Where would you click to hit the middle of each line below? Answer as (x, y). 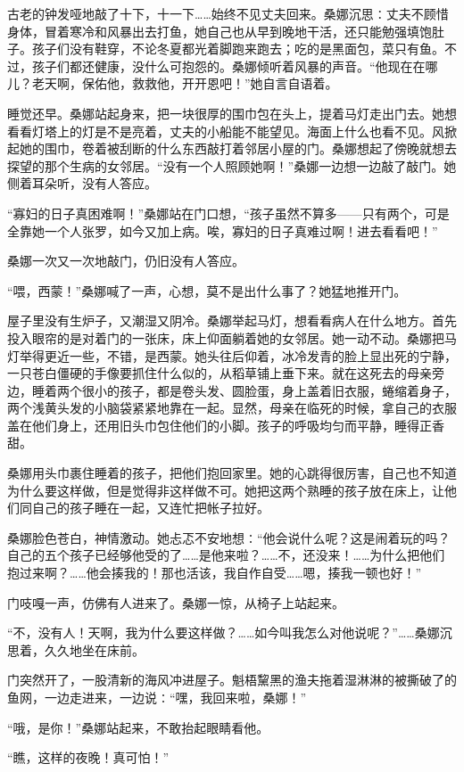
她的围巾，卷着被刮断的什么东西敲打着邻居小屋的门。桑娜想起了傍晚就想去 (238, 148)
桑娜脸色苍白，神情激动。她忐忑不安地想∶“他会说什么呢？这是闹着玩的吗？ (229, 537)
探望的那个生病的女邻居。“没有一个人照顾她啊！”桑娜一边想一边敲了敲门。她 (232, 165)
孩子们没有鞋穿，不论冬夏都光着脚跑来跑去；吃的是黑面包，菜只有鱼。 (238, 49)
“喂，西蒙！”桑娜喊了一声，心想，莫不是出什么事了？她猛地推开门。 (207, 290)
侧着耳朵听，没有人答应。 (82, 183)
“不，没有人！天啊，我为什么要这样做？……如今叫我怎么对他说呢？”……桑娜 (224, 632)
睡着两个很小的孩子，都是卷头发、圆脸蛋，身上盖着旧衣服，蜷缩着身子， (244, 390)
